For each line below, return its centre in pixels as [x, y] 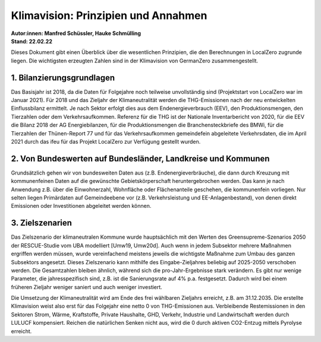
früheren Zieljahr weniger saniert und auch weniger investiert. [87, 287]
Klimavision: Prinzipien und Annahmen [109, 15]
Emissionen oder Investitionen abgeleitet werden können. [81, 206]
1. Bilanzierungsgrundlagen [63, 77]
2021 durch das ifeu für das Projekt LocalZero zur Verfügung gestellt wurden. [106, 141]
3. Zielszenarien [42, 223]
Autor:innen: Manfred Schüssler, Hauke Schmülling [76, 33]
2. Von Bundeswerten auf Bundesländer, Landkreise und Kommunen [140, 158]
